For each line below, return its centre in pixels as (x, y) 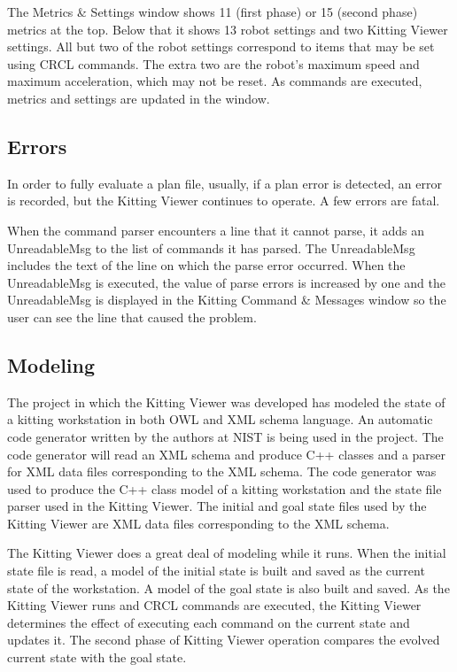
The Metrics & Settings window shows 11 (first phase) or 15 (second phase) (213, 12)
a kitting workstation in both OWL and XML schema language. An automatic (220, 419)
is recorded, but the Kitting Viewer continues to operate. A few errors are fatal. (224, 201)
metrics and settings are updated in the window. (139, 98)
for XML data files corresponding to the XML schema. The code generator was (222, 471)
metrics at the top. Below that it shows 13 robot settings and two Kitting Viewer (228, 29)
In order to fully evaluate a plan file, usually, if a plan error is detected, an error (225, 183)
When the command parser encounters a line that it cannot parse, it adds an (216, 230)
